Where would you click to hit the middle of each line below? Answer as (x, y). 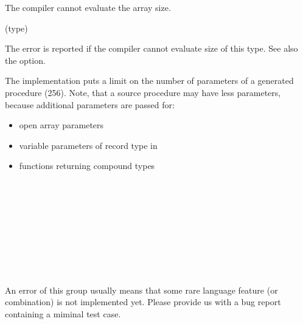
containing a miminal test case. (63, 313)
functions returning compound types (87, 166)
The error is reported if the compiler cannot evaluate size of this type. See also (151, 48)
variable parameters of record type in (88, 145)
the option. (25, 60)
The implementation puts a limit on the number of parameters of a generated (149, 81)
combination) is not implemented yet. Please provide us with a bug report (143, 302)
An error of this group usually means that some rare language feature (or (141, 290)
